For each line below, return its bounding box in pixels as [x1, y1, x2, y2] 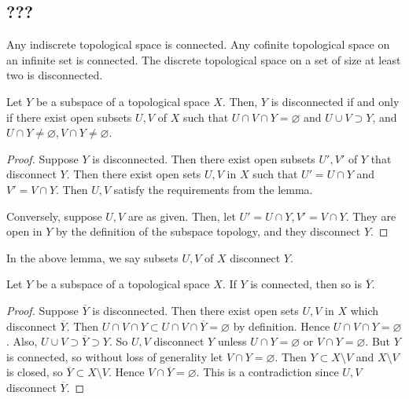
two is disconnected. [6, 67, 103, 83]
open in [6, 223, 42, 240]
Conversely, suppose [6, 207, 102, 224]
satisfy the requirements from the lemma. [113, 181, 313, 197]
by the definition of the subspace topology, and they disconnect [55, 223, 361, 240]
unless [217, 333, 247, 350]
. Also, [6, 333, 38, 350]
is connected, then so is [250, 276, 362, 292]
